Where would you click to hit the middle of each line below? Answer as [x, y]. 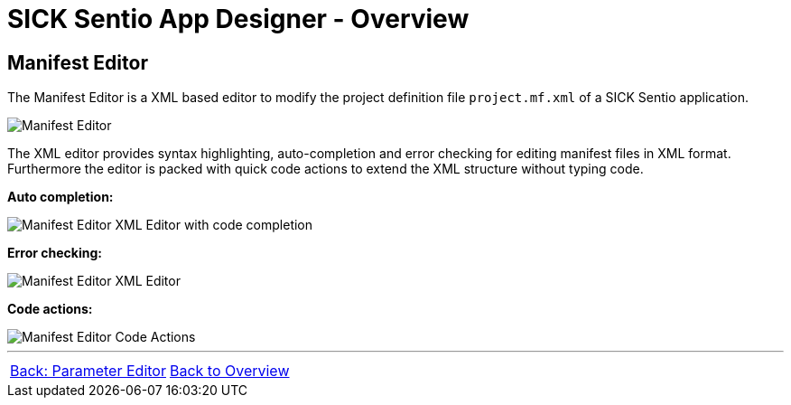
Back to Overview [229, 371]
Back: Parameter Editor [88, 371]
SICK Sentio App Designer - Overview [238, 19]
